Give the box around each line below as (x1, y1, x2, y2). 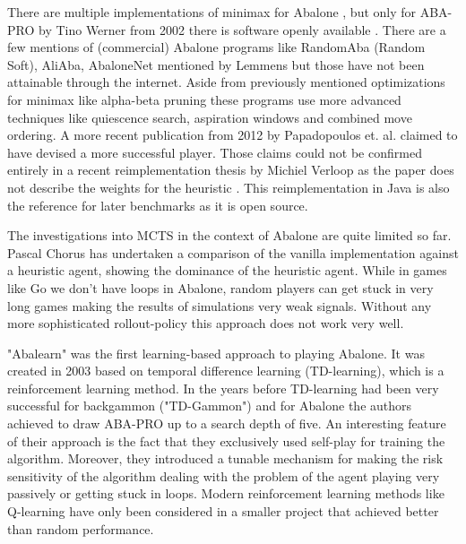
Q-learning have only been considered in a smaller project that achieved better (7, 502, 439, 521)
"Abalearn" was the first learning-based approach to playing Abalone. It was (7, 343, 425, 362)
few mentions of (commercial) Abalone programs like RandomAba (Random (7, 38, 426, 56)
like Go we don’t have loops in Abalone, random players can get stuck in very (7, 278, 434, 297)
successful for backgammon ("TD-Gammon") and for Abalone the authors (7, 396, 412, 415)
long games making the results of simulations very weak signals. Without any (7, 296, 432, 315)
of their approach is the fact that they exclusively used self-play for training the (7, 431, 445, 450)
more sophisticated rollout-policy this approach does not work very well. (7, 314, 404, 332)
